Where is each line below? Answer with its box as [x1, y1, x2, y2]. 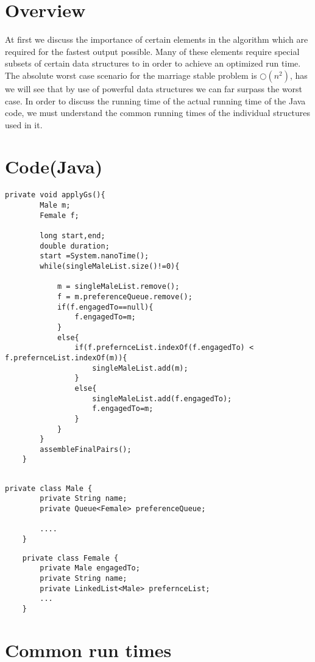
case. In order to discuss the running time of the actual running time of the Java [5, 94, 306, 107]
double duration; [40, 241, 110, 250]
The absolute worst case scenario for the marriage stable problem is [5, 68, 257, 81]
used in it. [5, 118, 43, 131]
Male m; [40, 201, 71, 210]
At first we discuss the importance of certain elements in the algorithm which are [5, 33, 308, 46]
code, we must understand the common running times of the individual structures [5, 106, 311, 119]
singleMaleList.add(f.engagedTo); [92, 394, 232, 403]
